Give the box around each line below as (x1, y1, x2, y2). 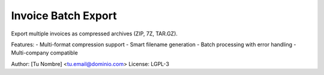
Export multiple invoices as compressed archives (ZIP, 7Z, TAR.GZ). (11, 30, 178, 37)
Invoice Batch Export (11, 9, 117, 22)
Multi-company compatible (11, 49, 78, 56)
